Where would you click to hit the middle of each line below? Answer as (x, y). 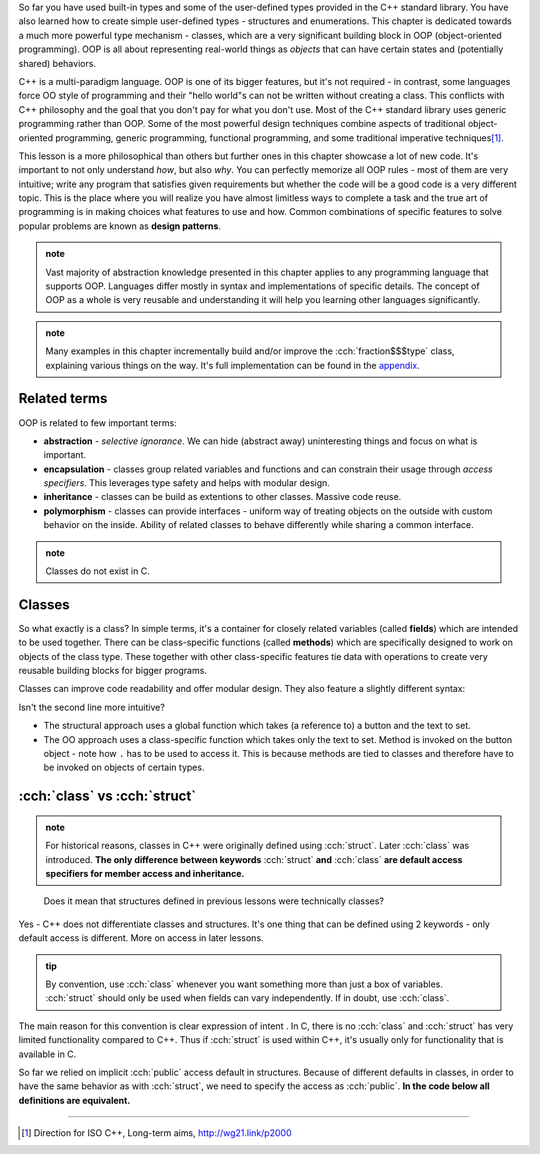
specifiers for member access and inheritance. (145, 874)
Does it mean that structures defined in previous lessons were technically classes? (214, 901)
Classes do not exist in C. (97, 571)
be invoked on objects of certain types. (124, 767)
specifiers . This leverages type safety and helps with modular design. (186, 483)
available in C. (47, 1054)
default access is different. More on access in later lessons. (141, 938)
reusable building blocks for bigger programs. (112, 671)
